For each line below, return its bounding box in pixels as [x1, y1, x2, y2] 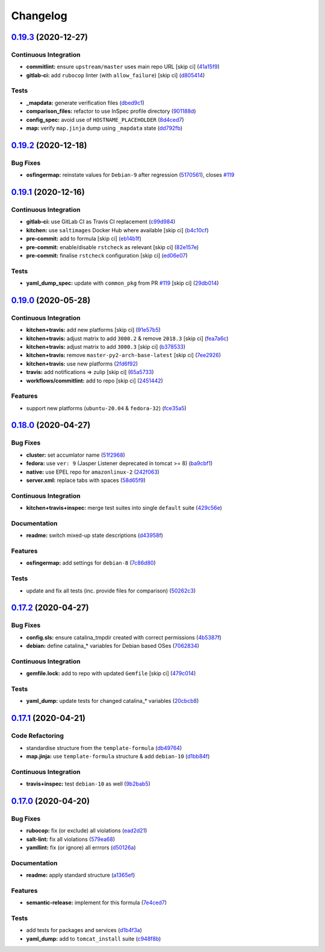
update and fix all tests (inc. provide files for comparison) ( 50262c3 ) [26, 587, 196, 594]
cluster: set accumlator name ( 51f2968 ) [26, 451, 126, 459]
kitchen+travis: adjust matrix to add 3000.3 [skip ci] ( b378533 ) [26, 343, 186, 350]
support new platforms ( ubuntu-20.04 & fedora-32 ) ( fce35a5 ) [26, 404, 187, 411]
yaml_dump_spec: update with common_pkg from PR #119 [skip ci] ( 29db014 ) [26, 279, 219, 287]
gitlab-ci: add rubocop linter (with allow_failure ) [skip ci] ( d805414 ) [26, 71, 205, 78]
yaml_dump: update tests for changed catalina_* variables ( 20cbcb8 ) [26, 697, 199, 705]
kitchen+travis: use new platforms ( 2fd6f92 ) [26, 360, 138, 367]
